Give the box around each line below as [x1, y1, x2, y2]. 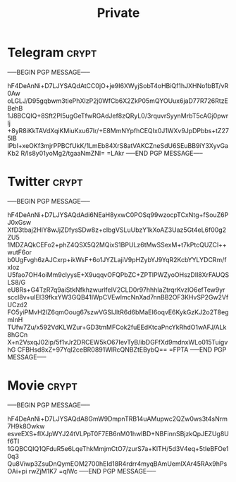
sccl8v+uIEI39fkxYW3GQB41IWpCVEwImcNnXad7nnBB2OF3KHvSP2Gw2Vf [7, 292, 229, 301]
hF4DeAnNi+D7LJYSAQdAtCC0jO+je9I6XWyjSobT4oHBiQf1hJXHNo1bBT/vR [7, 81, 229, 89]
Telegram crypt [7, 44, 97, 61]
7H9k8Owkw [7, 421, 45, 431]
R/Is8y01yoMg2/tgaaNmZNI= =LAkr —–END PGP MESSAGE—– [20, 149, 203, 157]
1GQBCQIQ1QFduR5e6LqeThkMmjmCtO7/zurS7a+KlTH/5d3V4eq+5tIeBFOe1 [7, 444, 229, 452]
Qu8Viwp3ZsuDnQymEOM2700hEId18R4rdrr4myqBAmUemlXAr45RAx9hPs [7, 459, 228, 468]
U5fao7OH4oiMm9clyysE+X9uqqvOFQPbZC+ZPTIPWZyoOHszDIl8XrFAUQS [7, 270, 230, 279]
